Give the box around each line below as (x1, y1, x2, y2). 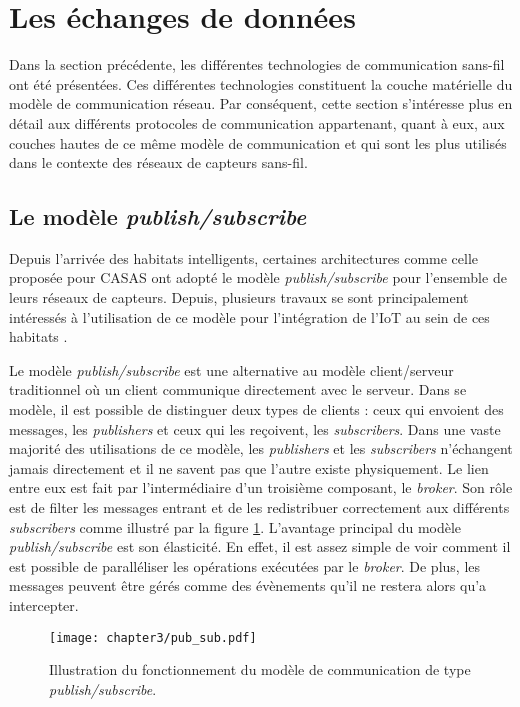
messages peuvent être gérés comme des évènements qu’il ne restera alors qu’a (9, 575, 487, 596)
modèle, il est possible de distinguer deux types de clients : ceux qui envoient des (9, 399, 504, 420)
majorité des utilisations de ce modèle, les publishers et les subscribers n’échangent (9, 438, 513, 459)
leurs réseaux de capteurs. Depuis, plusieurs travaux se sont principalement (9, 287, 469, 308)
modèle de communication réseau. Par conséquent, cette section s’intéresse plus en (9, 93, 513, 114)
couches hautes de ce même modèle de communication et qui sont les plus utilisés (9, 132, 507, 153)
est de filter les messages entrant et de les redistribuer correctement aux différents (9, 497, 510, 518)
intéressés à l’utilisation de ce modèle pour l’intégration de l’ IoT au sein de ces (9, 306, 490, 327)
